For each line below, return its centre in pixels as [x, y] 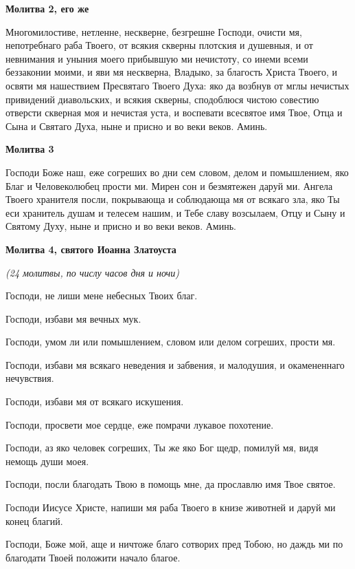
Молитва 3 [30, 149]
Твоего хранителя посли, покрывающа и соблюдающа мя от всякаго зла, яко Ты [173, 199]
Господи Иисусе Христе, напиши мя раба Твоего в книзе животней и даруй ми [171, 507]
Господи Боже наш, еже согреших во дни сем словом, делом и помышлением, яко [177, 172]
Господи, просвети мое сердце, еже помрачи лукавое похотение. [140, 424]
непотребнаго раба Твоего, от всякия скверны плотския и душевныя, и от [159, 45]
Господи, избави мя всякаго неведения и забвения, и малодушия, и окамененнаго [175, 364]
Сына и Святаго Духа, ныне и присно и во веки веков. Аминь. [137, 126]
